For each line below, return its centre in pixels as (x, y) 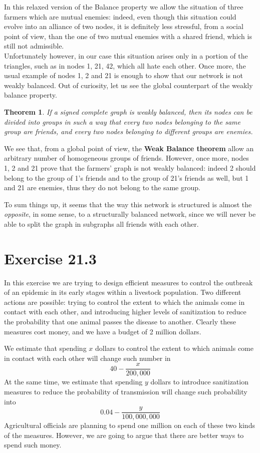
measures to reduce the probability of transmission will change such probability (126, 391)
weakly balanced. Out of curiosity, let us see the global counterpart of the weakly (128, 85)
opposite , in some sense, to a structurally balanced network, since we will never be (130, 214)
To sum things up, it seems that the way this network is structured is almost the (128, 204)
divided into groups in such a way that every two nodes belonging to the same (122, 121)
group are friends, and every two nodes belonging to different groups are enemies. (128, 131)
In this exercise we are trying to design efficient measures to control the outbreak (128, 282)
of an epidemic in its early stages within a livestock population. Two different (123, 292)
